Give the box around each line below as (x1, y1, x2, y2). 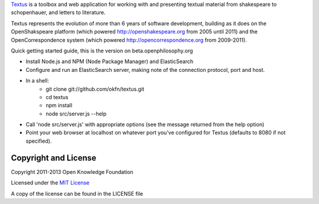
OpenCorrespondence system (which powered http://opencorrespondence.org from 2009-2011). (11, 36, 248, 44)
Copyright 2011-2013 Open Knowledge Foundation (11, 168, 134, 175)
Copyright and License (11, 153, 97, 163)
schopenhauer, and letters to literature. (11, 9, 106, 16)
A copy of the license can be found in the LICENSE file (11, 190, 144, 197)
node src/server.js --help (45, 110, 107, 117)
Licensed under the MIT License (11, 179, 90, 186)
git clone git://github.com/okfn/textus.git (45, 85, 145, 93)
